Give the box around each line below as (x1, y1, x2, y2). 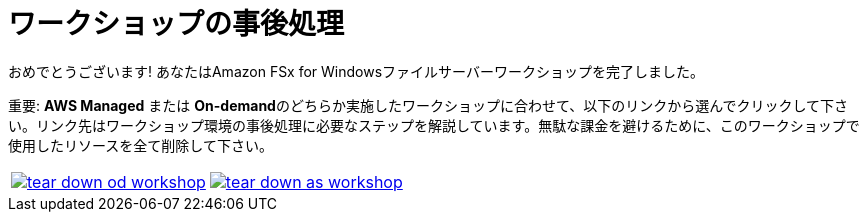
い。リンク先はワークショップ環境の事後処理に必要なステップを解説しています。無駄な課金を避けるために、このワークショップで (8, 116, 860, 134)
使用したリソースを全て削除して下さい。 (8, 136, 273, 154)
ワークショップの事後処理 (8, 7, 345, 41)
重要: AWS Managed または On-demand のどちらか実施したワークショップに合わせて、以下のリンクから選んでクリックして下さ (8, 96, 849, 114)
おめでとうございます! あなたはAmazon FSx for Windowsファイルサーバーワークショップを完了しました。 (8, 62, 704, 80)
